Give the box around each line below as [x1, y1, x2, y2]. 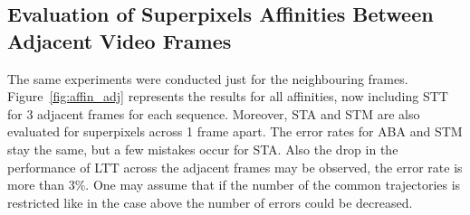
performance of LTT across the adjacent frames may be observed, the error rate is [7, 157, 463, 176]
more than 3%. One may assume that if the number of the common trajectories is [7, 175, 461, 194]
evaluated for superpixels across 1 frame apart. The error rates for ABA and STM [7, 122, 463, 141]
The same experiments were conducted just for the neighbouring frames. [7, 69, 408, 88]
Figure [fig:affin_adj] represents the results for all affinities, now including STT [7, 87, 448, 106]
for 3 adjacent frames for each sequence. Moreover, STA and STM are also [7, 104, 420, 123]
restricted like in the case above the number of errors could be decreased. [7, 192, 413, 211]
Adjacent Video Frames [7, 26, 232, 54]
